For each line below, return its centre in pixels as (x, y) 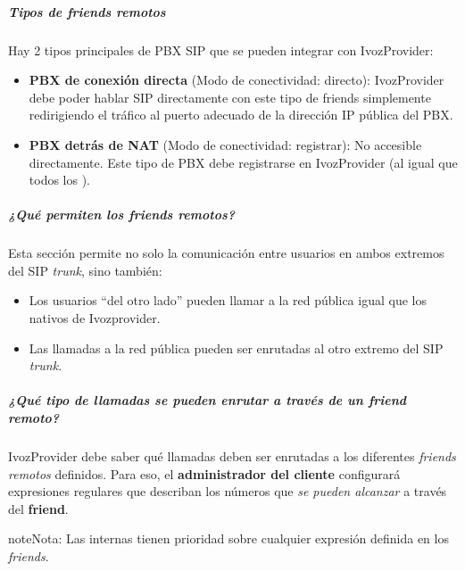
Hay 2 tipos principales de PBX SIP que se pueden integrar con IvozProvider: (221, 50)
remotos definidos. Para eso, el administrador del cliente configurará (204, 473)
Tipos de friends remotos (87, 11)
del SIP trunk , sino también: (85, 270)
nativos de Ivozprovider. (95, 318)
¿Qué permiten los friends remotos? (122, 215)
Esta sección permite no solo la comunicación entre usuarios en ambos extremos (226, 253)
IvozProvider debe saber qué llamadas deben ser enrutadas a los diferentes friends (232, 456)
